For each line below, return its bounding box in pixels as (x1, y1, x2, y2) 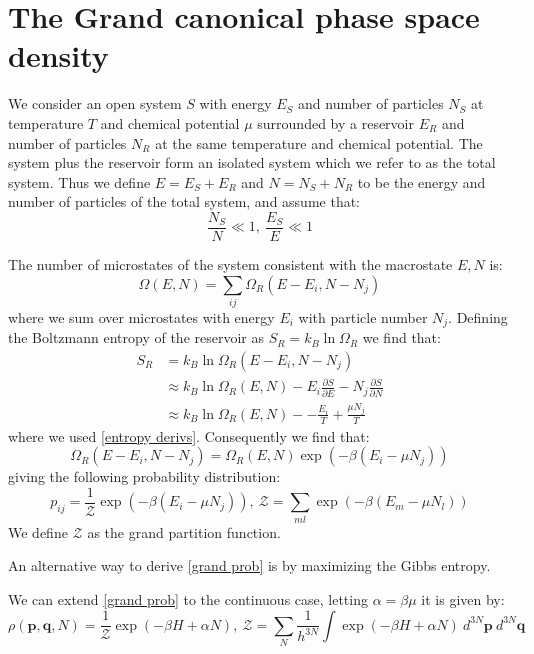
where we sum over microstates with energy (8, 306, 275, 327)
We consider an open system (8, 93, 182, 114)
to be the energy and (357, 171, 486, 192)
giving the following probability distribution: (8, 466, 281, 487)
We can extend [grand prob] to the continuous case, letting (8, 588, 368, 609)
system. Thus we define (8, 171, 151, 192)
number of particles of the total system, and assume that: (8, 191, 361, 212)
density (8, 35, 109, 76)
